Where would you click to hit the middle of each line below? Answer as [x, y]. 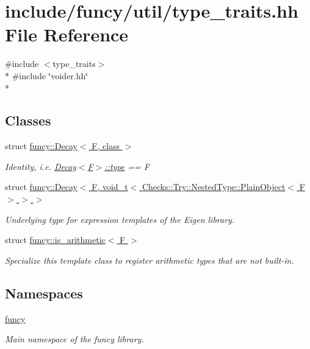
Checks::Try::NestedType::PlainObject [214, 187]
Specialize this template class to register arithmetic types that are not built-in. [150, 260]
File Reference [67, 34]
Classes [28, 120]
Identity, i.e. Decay [41, 166]
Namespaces [44, 293]
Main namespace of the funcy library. [74, 339]
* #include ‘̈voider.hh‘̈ [47, 75]
